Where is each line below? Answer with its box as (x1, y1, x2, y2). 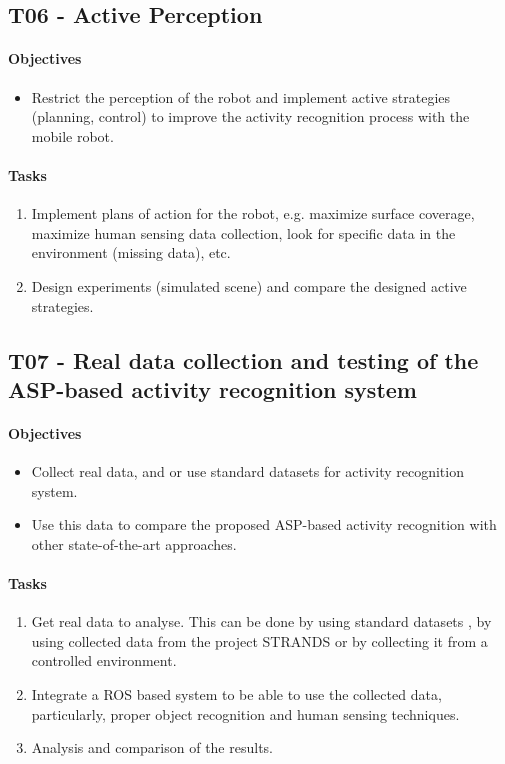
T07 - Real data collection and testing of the (8, 344, 479, 375)
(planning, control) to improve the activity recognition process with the (31, 106, 470, 127)
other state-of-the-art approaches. (31, 533, 237, 554)
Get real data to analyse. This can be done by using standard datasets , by (31, 611, 492, 632)
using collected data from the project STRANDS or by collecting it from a (31, 630, 488, 651)
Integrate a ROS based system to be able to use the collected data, (31, 684, 442, 705)
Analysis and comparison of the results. (31, 737, 273, 758)
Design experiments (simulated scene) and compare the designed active (31, 275, 467, 296)
